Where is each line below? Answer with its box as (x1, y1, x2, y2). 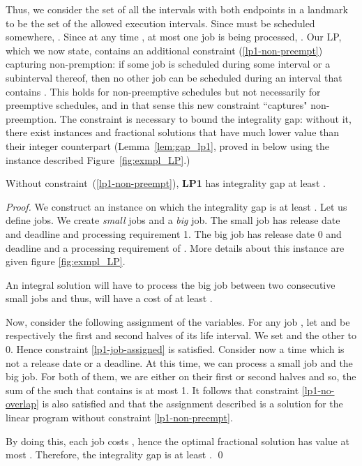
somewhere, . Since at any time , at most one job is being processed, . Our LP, (6, 29, 342, 44)
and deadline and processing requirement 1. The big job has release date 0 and (6, 226, 342, 241)
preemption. (6, 111, 57, 126)
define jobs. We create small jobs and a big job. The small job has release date (6, 213, 340, 227)
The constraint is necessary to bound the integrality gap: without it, (59, 111, 352, 126)
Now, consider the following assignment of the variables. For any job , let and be (6, 314, 350, 329)
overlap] (6, 396, 39, 411)
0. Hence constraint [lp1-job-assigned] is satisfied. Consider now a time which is (6, 342, 345, 356)
